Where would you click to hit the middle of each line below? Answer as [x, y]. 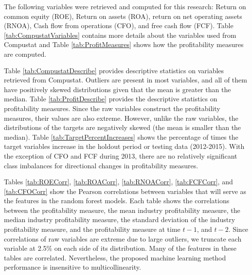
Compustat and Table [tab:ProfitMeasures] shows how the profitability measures [124, 44]
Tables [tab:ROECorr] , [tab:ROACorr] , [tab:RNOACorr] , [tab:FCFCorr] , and [118, 182]
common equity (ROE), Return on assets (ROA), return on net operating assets [123, 16]
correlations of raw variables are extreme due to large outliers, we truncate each [123, 238]
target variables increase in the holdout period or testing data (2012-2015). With [124, 146]
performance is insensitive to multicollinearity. [72, 267]
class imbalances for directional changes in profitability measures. [101, 165]
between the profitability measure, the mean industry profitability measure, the [122, 210]
